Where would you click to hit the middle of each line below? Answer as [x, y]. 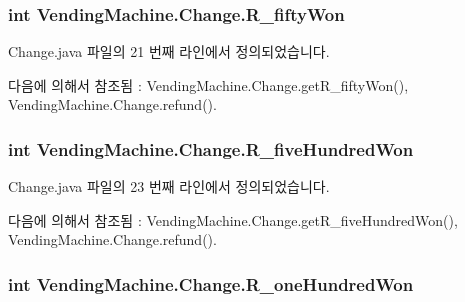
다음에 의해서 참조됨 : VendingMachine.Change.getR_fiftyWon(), [208, 84]
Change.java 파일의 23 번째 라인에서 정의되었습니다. [169, 186]
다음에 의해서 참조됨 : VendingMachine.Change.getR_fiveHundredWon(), [233, 219]
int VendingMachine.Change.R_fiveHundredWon [211, 148]
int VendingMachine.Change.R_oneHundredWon [211, 283]
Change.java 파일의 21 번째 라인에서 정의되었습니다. [169, 51]
